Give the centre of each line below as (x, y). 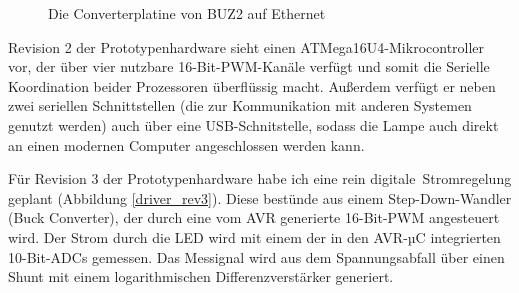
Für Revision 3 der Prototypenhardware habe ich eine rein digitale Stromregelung (260, 178)
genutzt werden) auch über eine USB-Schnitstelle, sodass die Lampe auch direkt (253, 124)
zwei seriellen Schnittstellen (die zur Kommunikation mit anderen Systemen (240, 105)
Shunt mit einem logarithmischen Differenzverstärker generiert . (201, 276)
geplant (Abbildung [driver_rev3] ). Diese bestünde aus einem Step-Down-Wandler (260, 197)
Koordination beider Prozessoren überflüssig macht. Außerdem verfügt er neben (252, 85)
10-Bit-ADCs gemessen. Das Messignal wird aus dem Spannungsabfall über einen (256, 256)
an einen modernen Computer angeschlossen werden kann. (186, 144)
